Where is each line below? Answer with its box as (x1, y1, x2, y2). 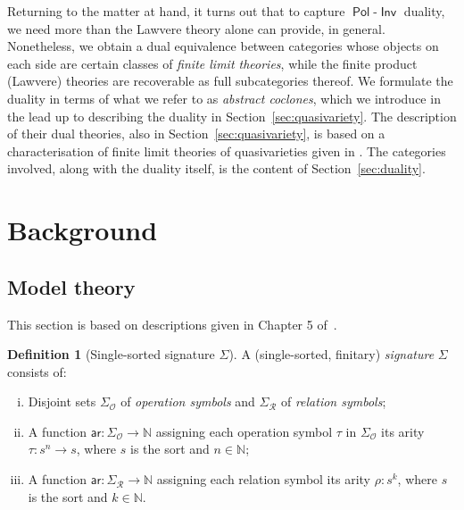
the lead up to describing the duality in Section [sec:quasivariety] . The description (7, 106, 457, 125)
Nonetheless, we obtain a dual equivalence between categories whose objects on (7, 37, 439, 55)
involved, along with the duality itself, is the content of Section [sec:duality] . (7, 159, 426, 178)
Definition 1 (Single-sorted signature (7, 345, 215, 364)
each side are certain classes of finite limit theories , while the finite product (7, 54, 418, 72)
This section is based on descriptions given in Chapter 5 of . (7, 314, 337, 333)
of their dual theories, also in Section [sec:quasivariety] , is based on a (7, 124, 385, 143)
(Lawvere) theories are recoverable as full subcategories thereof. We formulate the (7, 71, 453, 90)
